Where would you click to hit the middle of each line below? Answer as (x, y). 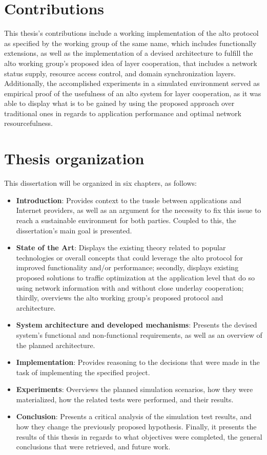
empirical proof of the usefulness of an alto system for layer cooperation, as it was (133, 93)
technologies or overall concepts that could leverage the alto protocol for (129, 257)
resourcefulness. (28, 123)
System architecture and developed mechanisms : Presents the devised (137, 325)
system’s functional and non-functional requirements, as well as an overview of (139, 334)
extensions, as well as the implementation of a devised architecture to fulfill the (129, 53)
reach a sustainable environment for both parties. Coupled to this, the (126, 220)
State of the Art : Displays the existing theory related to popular (121, 247)
